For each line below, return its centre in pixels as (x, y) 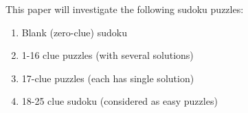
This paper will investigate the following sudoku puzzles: (125, 9)
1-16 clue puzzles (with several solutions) (108, 55)
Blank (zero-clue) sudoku (74, 32)
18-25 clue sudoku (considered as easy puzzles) (120, 101)
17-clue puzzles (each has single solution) (108, 78)
